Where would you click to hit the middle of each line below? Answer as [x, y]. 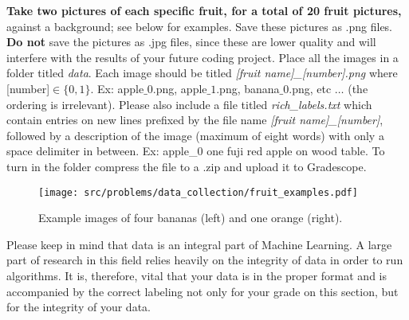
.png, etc [310, 88]
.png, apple [180, 88]
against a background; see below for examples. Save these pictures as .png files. [200, 26]
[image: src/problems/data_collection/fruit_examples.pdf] [198, 192]
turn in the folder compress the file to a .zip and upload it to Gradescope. [187, 166]
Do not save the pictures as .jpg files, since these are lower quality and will [191, 42]
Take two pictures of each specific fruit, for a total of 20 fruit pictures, [204, 10]
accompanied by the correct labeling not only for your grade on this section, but [203, 291]
